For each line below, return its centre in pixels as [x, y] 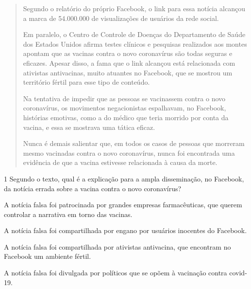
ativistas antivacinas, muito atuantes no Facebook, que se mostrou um [128, 72]
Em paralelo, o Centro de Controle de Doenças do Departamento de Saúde [134, 34]
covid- [238, 273]
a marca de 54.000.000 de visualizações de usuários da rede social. [121, 18]
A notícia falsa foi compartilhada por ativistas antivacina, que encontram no [117, 246]
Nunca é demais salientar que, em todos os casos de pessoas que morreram [134, 143]
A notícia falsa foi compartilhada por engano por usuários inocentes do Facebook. [125, 230]
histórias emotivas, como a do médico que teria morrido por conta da [126, 117]
